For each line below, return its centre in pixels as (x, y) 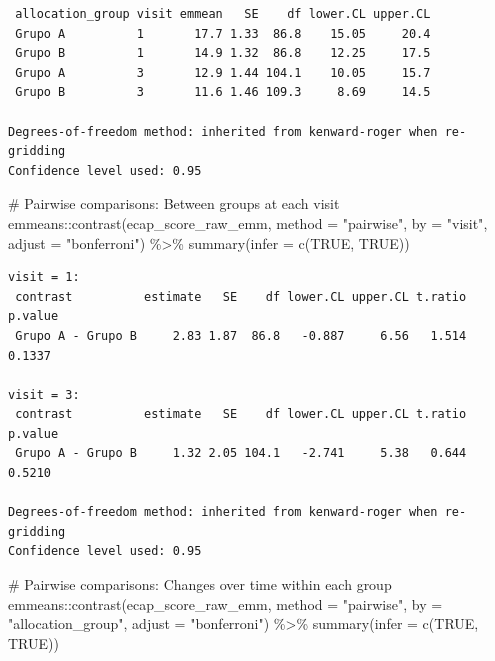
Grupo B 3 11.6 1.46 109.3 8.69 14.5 (223, 92)
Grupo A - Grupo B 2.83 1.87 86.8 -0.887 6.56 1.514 (241, 335)
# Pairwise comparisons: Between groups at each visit (174, 203)
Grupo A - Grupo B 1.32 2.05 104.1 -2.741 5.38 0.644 (241, 453)
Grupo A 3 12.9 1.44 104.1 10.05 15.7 (223, 72)
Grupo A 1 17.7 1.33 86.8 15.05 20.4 (223, 33)
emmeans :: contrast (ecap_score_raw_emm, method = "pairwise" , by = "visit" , (248, 222)
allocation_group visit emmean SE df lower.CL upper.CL (223, 14)
